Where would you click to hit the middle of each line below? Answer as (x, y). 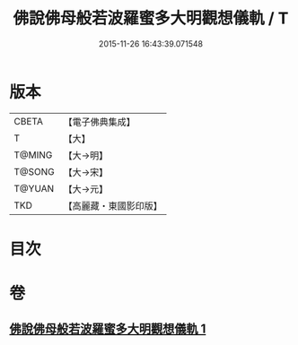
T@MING (33, 155)
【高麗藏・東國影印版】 (113, 205)
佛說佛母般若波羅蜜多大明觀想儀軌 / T (151, 18)
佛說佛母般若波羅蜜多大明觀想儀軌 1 (108, 329)
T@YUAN (34, 188)
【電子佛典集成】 (100, 122)
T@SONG (35, 171)
